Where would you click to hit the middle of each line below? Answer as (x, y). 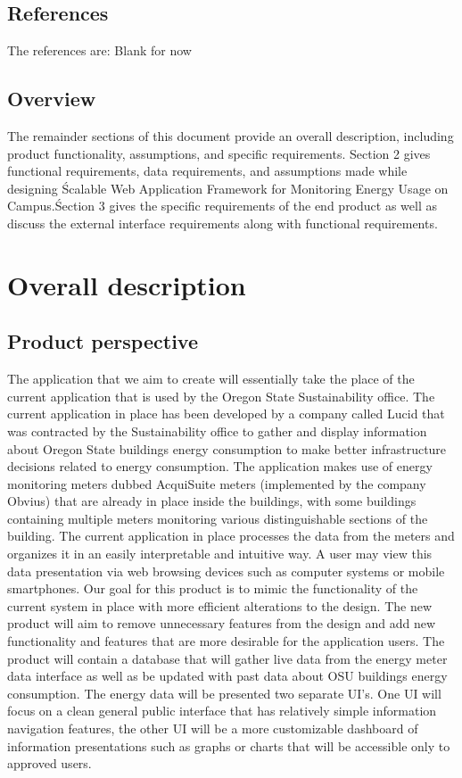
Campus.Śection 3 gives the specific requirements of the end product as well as (222, 206)
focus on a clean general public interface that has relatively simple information (222, 711)
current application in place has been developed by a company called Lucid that (226, 414)
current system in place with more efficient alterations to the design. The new (220, 605)
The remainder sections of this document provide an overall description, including (231, 136)
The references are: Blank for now (99, 50)
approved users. (49, 763)
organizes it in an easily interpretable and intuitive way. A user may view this (220, 554)
